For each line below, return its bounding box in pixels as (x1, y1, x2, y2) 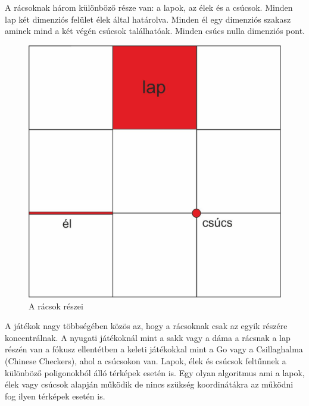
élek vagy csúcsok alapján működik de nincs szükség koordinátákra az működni (5, 378, 294, 390)
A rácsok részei (29, 299, 83, 312)
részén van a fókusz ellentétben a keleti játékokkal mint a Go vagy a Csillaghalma (5, 343, 303, 355)
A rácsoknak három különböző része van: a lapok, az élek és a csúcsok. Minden (5, 1, 293, 13)
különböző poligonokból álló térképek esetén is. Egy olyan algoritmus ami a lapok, (5, 366, 305, 379)
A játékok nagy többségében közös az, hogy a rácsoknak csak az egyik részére (5, 320, 288, 332)
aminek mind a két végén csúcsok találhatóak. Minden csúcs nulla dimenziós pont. (5, 24, 305, 37)
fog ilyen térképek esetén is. (5, 389, 105, 402)
